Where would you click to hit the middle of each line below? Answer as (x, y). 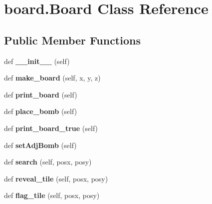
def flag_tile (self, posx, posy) (52, 195)
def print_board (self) (41, 94)
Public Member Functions (72, 40)
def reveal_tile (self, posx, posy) (56, 178)
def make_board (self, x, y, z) (52, 78)
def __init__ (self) (37, 61)
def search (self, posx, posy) (48, 162)
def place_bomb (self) (41, 111)
